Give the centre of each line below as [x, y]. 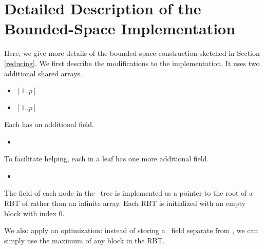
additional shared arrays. [43, 73]
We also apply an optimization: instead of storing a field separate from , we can [131, 230]
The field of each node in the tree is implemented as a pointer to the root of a [129, 193]
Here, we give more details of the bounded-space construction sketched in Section [132, 53]
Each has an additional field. [49, 124]
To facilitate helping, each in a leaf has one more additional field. [107, 159]
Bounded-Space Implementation [120, 28]
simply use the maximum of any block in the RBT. [84, 240]
